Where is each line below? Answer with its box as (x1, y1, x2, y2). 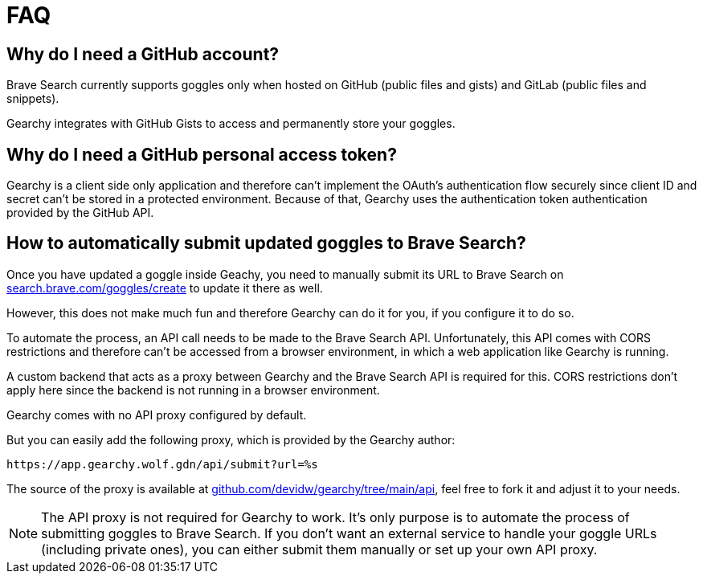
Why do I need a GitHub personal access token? (6, 144, 397, 165)
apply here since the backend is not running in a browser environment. (6, 382, 380, 397)
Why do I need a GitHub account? (6, 43, 280, 64)
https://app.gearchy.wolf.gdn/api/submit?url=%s (6, 457, 318, 471)
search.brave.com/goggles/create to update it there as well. (6, 280, 323, 295)
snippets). (6, 92, 59, 106)
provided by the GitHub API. (6, 206, 154, 220)
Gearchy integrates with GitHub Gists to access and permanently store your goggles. (6, 116, 456, 131)
